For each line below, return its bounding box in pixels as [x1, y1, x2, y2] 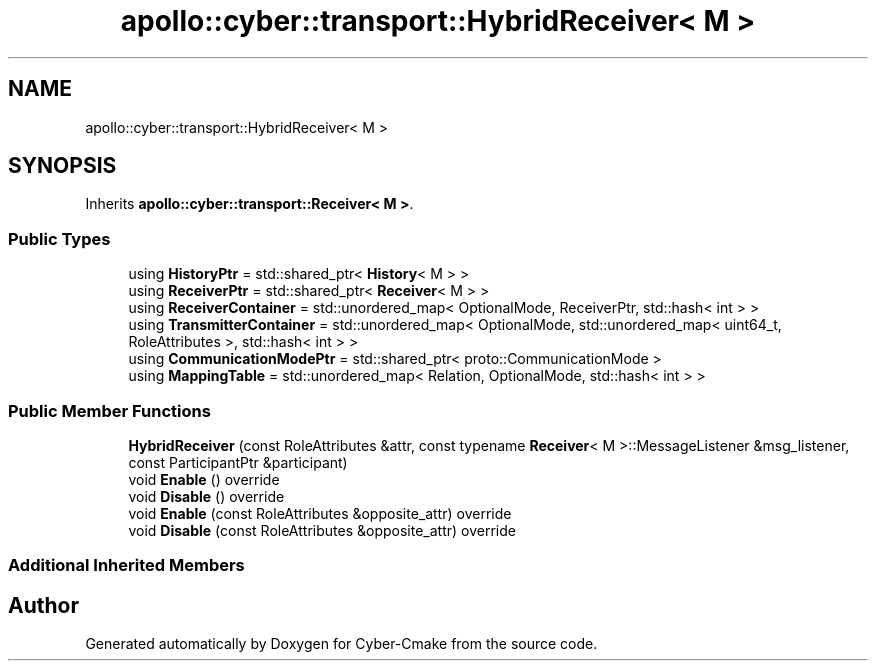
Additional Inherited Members [8, 555, 245, 576]
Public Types [8, 228, 111, 249]
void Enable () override [128, 470, 280, 488]
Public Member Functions [8, 400, 211, 421]
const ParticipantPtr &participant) [128, 453, 348, 471]
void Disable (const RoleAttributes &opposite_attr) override [128, 521, 516, 539]
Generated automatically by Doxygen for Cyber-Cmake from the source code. [85, 635, 598, 653]
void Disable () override [128, 487, 285, 505]
